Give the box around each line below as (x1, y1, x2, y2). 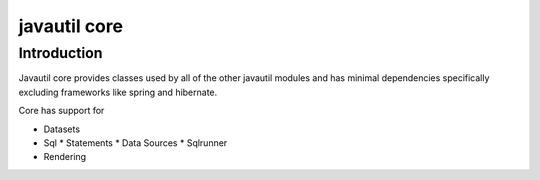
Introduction (18, 44, 103, 62)
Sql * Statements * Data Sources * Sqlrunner (43, 136, 228, 149)
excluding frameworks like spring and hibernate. (18, 86, 218, 98)
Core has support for (18, 105, 105, 117)
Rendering (43, 151, 87, 163)
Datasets (43, 123, 80, 135)
